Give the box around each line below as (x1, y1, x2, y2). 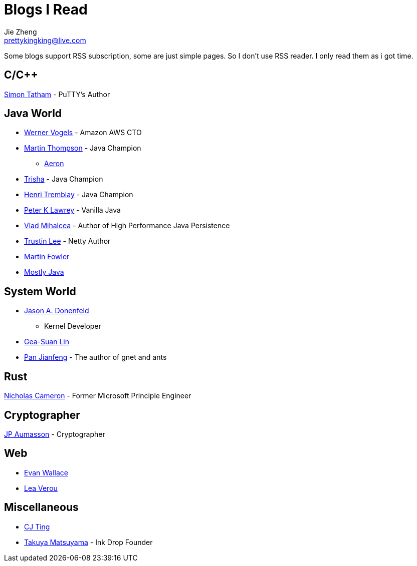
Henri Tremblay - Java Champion (24, 190, 133, 199)
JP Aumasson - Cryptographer (4, 429, 105, 438)
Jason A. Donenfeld (24, 306, 89, 315)
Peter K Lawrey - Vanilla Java (24, 206, 121, 215)
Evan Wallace (24, 468, 69, 477)
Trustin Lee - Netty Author (24, 237, 111, 246)
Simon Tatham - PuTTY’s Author (4, 90, 110, 99)
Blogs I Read (4, 1, 88, 18)
